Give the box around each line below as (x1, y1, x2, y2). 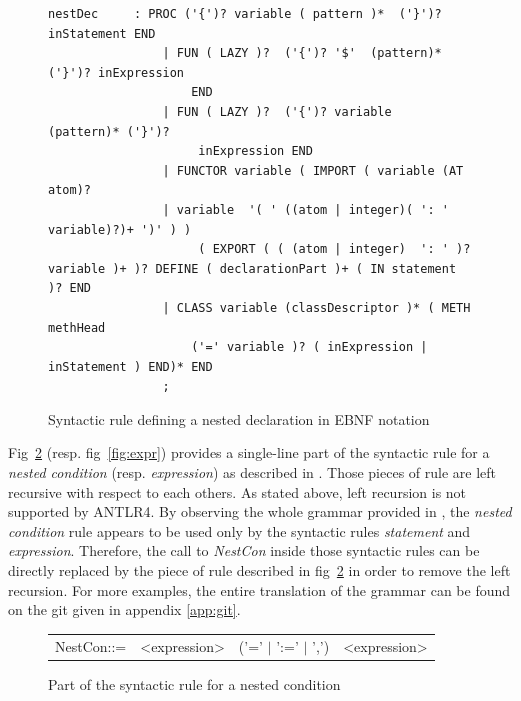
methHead (48, 320, 106, 335)
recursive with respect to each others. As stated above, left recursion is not (8, 481, 467, 502)
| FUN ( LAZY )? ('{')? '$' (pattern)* (162, 46, 442, 61)
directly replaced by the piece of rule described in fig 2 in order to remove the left (8, 560, 511, 581)
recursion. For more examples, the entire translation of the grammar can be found (8, 579, 511, 600)
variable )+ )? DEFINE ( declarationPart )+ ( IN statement (48, 261, 457, 276)
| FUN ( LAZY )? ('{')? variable (162, 104, 392, 119)
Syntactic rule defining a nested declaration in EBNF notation (48, 408, 430, 429)
